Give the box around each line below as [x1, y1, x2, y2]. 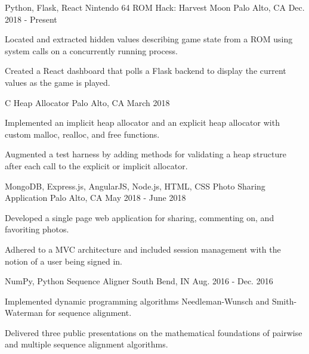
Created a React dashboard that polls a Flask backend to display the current [5, 64, 286, 77]
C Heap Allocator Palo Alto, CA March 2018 [5, 96, 170, 108]
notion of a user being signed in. [5, 254, 122, 267]
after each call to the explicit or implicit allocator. [5, 159, 188, 172]
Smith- [271, 294, 297, 307]
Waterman [5, 306, 43, 319]
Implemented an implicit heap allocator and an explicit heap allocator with [5, 116, 280, 129]
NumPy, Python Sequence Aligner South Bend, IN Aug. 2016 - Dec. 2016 [5, 275, 273, 287]
